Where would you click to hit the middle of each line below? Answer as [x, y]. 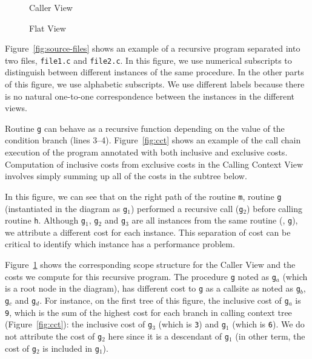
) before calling [274, 208]
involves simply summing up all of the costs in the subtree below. [126, 176]
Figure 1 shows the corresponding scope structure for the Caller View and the [150, 264]
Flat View [48, 28]
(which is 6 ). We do [268, 324]
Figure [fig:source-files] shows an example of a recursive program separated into [153, 48]
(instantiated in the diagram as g [66, 208]
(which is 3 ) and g [192, 324]
